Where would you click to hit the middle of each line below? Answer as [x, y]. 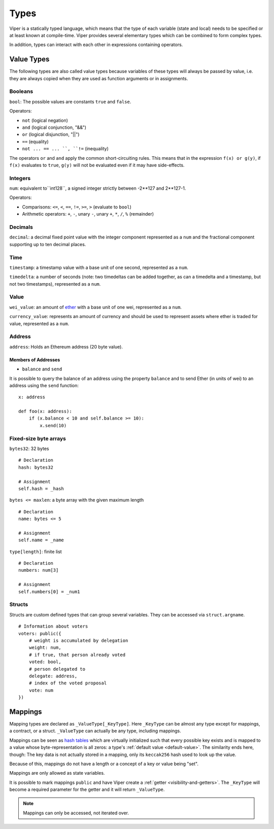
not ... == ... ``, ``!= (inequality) [65, 149]
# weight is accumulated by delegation [78, 640]
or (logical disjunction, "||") [51, 134]
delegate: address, [53, 676]
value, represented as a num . [39, 323]
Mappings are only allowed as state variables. [57, 773]
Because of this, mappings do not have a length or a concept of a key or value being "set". [104, 764]
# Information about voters [53, 626]
